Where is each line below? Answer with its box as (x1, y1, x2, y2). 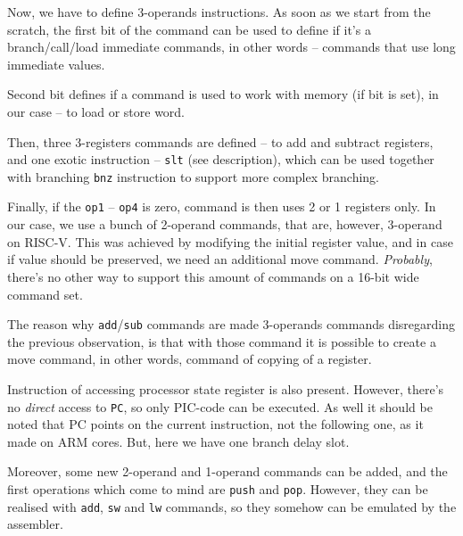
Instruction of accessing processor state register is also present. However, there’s (7, 379, 444, 398)
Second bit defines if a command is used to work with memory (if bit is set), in (7, 85, 439, 103)
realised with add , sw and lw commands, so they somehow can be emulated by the (7, 497, 457, 515)
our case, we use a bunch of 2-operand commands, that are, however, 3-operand (7, 215, 442, 234)
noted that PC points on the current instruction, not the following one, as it (7, 415, 424, 433)
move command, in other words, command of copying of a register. (7, 350, 372, 368)
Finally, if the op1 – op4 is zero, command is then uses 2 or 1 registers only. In (7, 197, 436, 216)
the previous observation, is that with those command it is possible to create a (7, 332, 436, 350)
